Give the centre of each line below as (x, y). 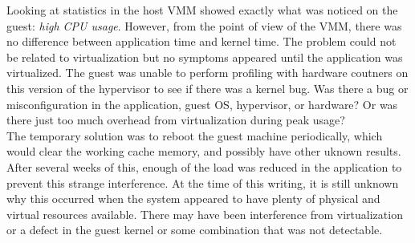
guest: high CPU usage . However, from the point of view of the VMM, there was (204, 25)
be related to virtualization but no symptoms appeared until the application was (205, 57)
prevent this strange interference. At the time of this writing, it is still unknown (203, 182)
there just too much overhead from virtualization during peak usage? (176, 120)
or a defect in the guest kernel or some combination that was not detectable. (195, 230)
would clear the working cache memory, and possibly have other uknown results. (204, 151)
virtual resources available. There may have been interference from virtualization (205, 214)
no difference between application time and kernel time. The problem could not (201, 41)
